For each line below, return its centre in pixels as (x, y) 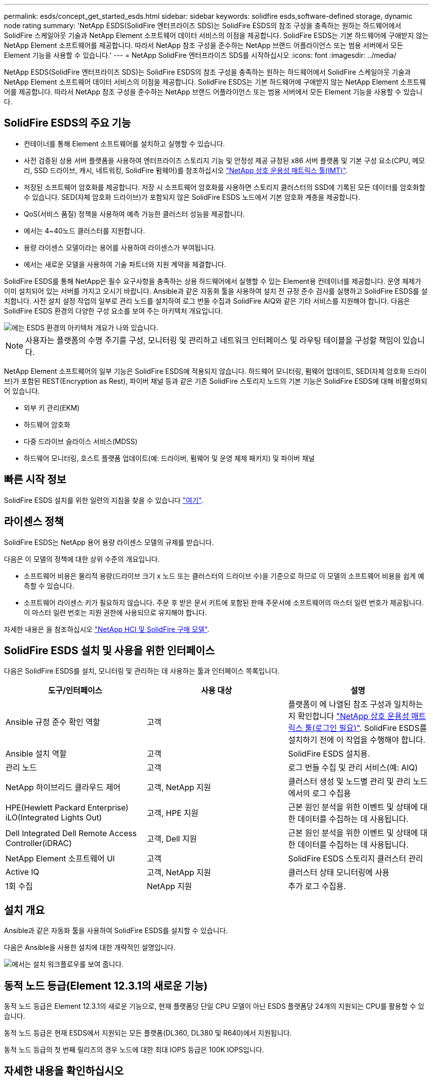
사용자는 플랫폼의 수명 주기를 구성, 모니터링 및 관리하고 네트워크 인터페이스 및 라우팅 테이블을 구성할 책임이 (213, 340)
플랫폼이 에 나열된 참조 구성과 (340, 704)
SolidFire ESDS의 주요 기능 (67, 123)
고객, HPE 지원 (173, 813)
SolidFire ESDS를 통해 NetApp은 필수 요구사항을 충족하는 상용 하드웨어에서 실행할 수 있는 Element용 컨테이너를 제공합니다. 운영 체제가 (213, 281)
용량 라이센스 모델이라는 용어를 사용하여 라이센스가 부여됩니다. (120, 247)
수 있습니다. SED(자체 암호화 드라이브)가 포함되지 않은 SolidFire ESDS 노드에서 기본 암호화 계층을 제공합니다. (192, 197)
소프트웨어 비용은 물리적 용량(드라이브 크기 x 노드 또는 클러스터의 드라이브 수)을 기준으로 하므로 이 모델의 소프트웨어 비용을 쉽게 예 (224, 576)
